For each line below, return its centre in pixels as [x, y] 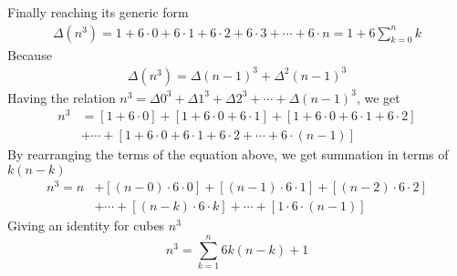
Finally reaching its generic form [98, 12]
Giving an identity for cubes [86, 225]
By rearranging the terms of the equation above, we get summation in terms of [228, 154]
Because [30, 54]
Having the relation [62, 97]
